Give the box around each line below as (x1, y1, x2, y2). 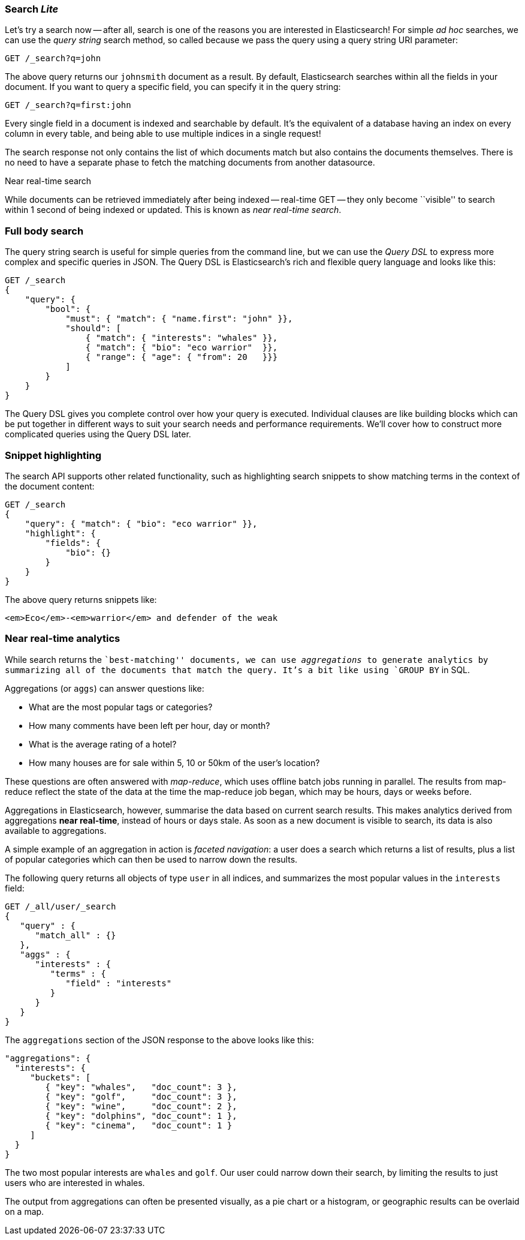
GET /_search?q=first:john (5, 100, 131, 110)
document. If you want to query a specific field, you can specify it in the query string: (5, 82, 341, 92)
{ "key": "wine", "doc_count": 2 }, (45, 1101, 237, 1111)
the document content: (5, 481, 95, 491)
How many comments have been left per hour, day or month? (29, 720, 270, 731)
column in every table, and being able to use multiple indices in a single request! (5, 128, 321, 139)
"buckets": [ (30, 1072, 91, 1082)
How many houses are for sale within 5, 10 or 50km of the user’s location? (29, 757, 320, 768)
